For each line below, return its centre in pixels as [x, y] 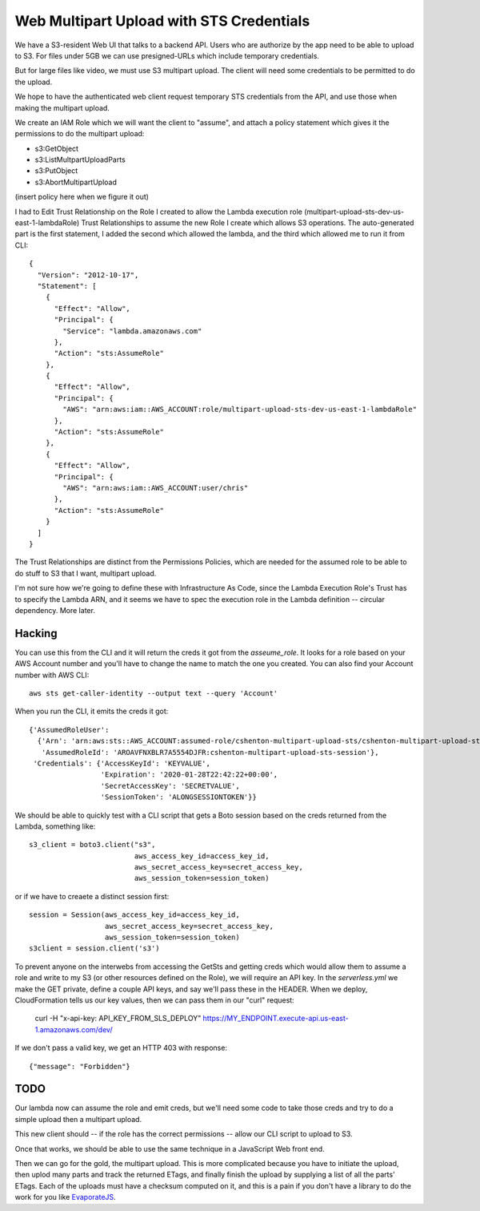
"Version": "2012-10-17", [88, 275]
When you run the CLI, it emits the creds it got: [92, 711]
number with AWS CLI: [52, 675]
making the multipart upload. [62, 107]
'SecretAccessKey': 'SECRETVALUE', [170, 786]
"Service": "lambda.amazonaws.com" [132, 331]
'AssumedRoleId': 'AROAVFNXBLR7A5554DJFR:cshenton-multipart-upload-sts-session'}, [210, 752]
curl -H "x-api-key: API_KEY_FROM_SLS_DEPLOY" [118, 1019]
